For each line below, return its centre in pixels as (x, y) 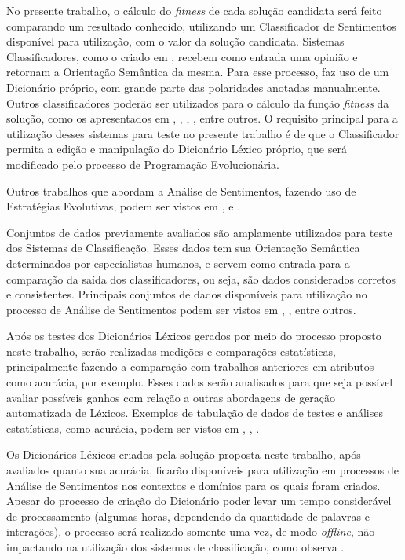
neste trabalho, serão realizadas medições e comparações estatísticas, (171, 351)
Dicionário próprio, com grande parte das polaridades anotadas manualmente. (193, 87)
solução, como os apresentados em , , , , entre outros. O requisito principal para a (202, 118)
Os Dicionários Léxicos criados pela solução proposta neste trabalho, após (184, 454)
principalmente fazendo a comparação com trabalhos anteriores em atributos (190, 366)
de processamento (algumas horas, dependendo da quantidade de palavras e (188, 516)
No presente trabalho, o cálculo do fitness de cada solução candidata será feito (194, 10)
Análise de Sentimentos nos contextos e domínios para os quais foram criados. (193, 485)
